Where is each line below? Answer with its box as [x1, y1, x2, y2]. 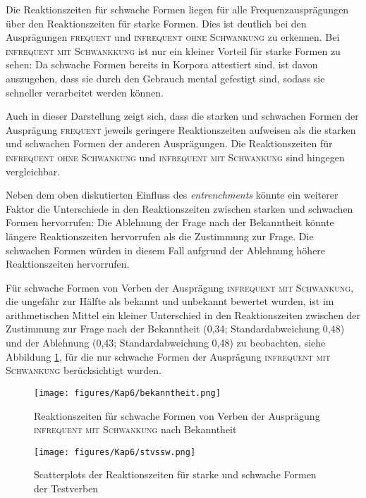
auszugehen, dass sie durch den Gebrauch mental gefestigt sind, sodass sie [6, 70, 325, 85]
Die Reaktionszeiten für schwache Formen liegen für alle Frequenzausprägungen [6, 2, 349, 16]
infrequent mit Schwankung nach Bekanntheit [34, 422, 237, 437]
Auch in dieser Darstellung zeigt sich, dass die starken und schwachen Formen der [6, 108, 359, 123]
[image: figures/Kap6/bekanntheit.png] [34, 387, 221, 398]
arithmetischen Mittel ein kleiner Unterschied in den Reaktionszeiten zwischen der [6, 307, 361, 322]
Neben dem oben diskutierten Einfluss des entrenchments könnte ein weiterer [6, 187, 338, 202]
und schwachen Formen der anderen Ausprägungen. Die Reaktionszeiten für [6, 136, 333, 151]
